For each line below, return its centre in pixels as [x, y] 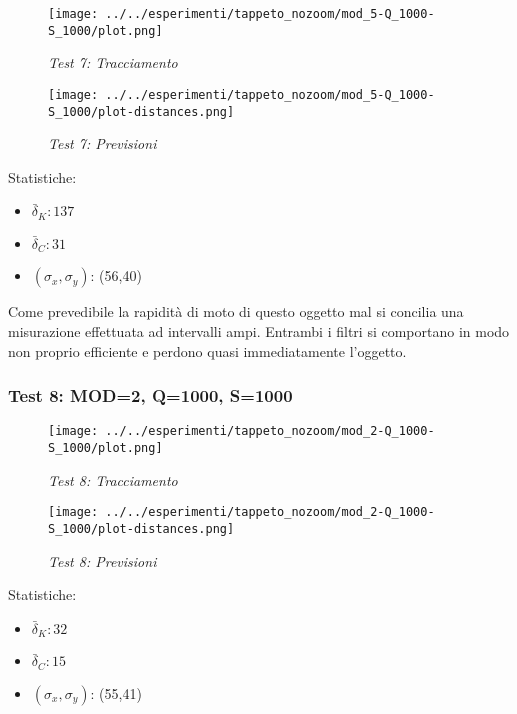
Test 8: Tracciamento [113, 479]
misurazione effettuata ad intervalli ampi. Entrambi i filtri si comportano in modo [259, 330]
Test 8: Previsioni [102, 560]
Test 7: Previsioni [102, 143]
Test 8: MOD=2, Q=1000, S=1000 [150, 395]
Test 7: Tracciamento [113, 62]
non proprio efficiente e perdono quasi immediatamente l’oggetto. [207, 350]
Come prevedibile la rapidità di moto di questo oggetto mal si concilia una [236, 311]
